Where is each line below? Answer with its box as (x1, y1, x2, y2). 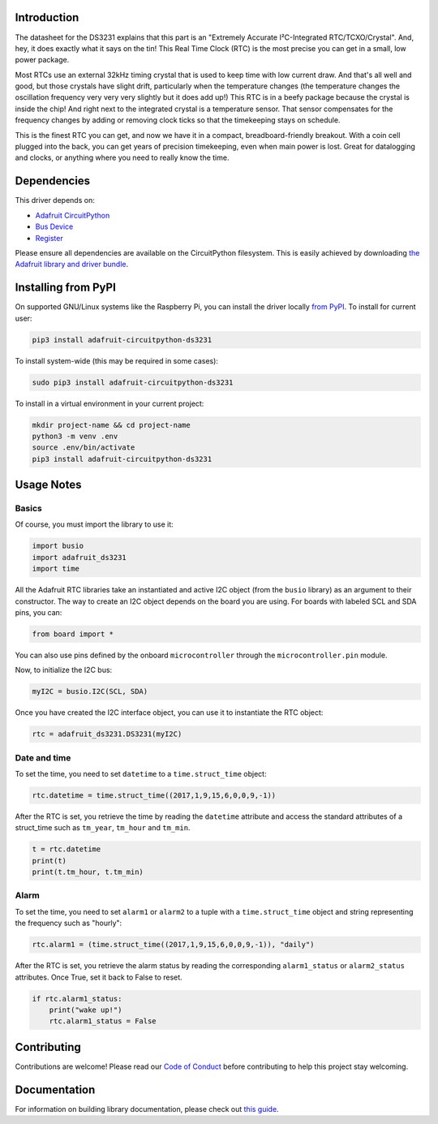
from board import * (32, 629, 114, 639)
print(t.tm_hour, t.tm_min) (32, 868, 144, 876)
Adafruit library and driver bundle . (15, 260, 129, 269)
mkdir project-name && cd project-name (32, 420, 191, 429)
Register (35, 233, 64, 243)
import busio (32, 541, 84, 551)
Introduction (15, 11, 79, 24)
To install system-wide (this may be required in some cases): (15, 355, 219, 365)
